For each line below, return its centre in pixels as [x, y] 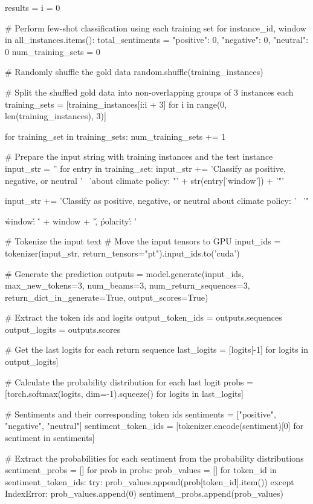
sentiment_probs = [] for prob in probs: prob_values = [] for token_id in [141, 470]
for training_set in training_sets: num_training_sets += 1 [115, 136]
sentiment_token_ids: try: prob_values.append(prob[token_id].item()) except [150, 481]
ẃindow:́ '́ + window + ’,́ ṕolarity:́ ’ [71, 221]
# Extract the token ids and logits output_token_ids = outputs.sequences [144, 317]
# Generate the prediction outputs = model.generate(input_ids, [124, 273]
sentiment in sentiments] [50, 438]
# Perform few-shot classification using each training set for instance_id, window [156, 28]
